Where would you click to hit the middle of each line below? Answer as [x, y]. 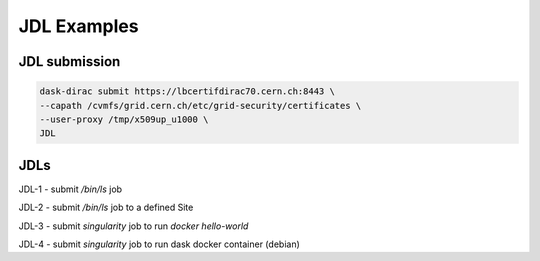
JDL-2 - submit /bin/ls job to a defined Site [106, 207]
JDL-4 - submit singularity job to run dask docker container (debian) [159, 244]
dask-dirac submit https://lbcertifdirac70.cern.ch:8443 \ [187, 91]
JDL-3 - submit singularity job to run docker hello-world [133, 226]
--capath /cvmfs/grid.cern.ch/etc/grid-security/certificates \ [200, 105]
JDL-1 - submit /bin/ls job [70, 189]
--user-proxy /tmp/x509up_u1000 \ [124, 119]
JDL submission [69, 61]
